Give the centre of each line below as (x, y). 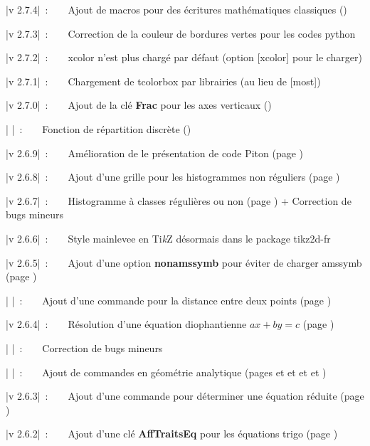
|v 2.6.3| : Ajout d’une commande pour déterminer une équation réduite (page (185, 396)
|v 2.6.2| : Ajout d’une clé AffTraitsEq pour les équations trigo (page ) (172, 434)
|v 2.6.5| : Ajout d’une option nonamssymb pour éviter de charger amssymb (184, 262)
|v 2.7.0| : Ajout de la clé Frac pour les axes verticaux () (139, 105)
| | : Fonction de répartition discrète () (99, 128)
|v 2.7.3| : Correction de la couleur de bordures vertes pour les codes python (181, 33)
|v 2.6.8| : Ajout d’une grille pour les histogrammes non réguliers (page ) (173, 177)
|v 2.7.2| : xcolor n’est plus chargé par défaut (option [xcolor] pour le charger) (184, 57)
